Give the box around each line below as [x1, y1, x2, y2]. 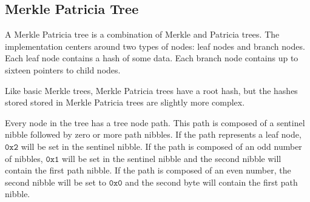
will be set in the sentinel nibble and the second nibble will [62, 152, 281, 164]
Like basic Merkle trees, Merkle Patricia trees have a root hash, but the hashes [5, 84, 298, 96]
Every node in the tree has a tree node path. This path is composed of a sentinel [5, 116, 305, 129]
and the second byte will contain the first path [125, 175, 298, 188]
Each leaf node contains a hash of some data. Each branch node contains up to [5, 52, 298, 64]
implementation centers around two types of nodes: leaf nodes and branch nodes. [5, 39, 305, 52]
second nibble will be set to [5, 175, 106, 188]
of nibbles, [5, 152, 43, 164]
